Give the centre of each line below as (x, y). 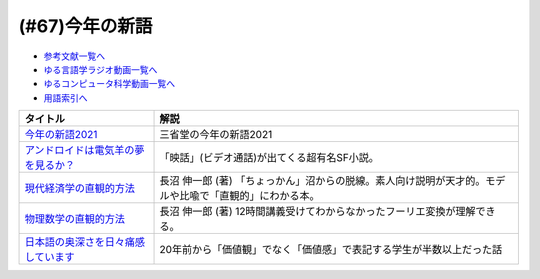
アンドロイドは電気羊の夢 (84, 150)
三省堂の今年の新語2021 (216, 135)
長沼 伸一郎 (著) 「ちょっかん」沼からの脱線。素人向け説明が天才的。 (322, 181)
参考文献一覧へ (74, 56)
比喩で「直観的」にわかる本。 (249, 196)
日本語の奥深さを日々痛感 (84, 242)
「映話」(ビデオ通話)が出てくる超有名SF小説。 (269, 158)
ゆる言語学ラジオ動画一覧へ (100, 69)
